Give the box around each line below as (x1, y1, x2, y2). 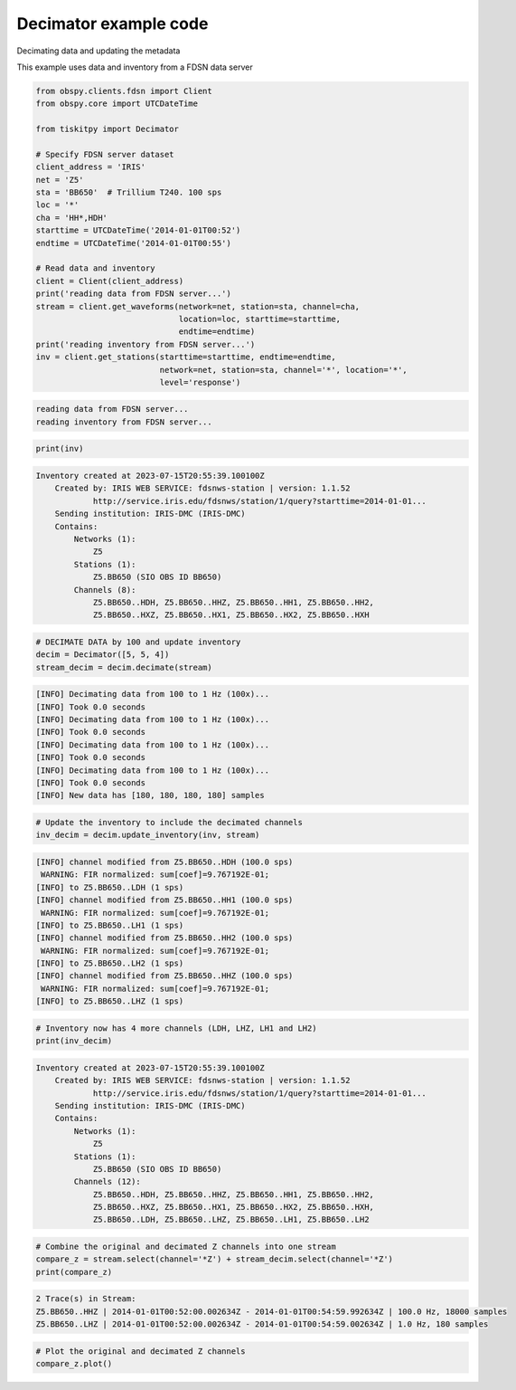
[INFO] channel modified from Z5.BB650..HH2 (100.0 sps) (35, 933, 294, 943)
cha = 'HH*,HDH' (35, 213, 108, 223)
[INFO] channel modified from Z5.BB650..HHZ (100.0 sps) (35, 971, 294, 981)
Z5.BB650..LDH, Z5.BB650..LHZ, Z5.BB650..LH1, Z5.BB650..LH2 (92, 1214, 370, 1225)
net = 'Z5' (35, 175, 84, 185)
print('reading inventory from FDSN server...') (35, 339, 256, 349)
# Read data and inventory (35, 263, 155, 273)
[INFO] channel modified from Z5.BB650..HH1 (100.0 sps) (35, 895, 294, 905)
